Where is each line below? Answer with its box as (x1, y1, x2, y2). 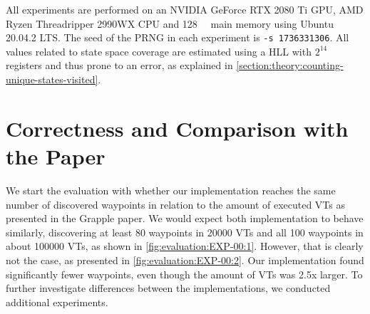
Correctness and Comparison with (6, 113, 349, 142)
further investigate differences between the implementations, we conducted (6, 281, 331, 295)
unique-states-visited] (6, 72, 98, 87)
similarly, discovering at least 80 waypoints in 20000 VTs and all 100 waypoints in (6, 224, 364, 239)
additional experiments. (6, 294, 108, 309)
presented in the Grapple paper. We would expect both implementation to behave (6, 211, 364, 226)
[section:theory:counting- (236, 58, 344, 73)
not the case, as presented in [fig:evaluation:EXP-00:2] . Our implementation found (6, 252, 364, 267)
